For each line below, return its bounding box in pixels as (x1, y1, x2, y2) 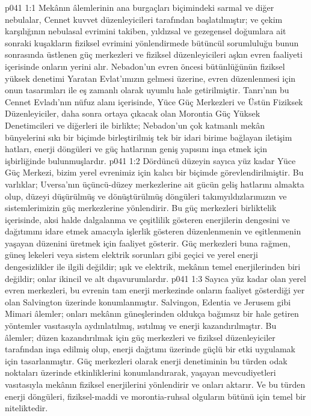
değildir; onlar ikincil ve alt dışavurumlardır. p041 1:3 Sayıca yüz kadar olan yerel (5, 272, 306, 284)
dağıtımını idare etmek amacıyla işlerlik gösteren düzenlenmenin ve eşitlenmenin (5, 225, 301, 237)
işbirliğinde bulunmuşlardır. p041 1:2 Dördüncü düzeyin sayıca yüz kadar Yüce (5, 154, 296, 167)
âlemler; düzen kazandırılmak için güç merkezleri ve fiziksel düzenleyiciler (5, 331, 276, 343)
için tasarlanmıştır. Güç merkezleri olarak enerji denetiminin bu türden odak (5, 354, 288, 367)
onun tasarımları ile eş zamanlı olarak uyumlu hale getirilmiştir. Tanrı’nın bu (5, 84, 289, 96)
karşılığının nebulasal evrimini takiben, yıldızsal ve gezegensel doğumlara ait (5, 25, 286, 37)
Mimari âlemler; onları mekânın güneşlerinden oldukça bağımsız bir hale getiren (5, 307, 299, 320)
